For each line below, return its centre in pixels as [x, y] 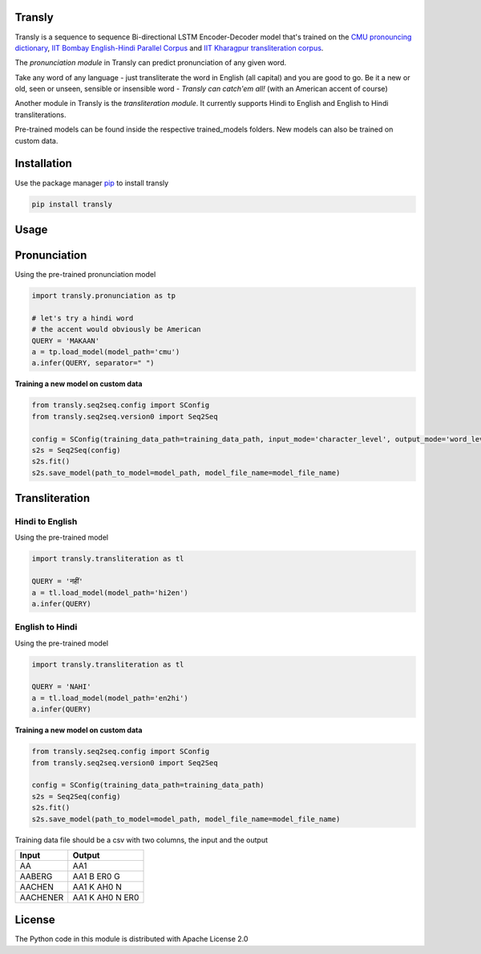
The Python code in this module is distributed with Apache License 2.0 [131, 939]
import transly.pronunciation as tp [104, 296]
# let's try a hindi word [83, 318]
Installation [43, 163]
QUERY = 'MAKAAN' [66, 340]
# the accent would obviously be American [116, 330]
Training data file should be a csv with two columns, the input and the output [141, 840]
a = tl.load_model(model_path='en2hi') [110, 698]
